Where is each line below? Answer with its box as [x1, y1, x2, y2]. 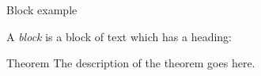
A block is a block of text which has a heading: [6, 28, 233, 44]
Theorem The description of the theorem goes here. [6, 55, 255, 71]
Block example [6, 2, 78, 17]
